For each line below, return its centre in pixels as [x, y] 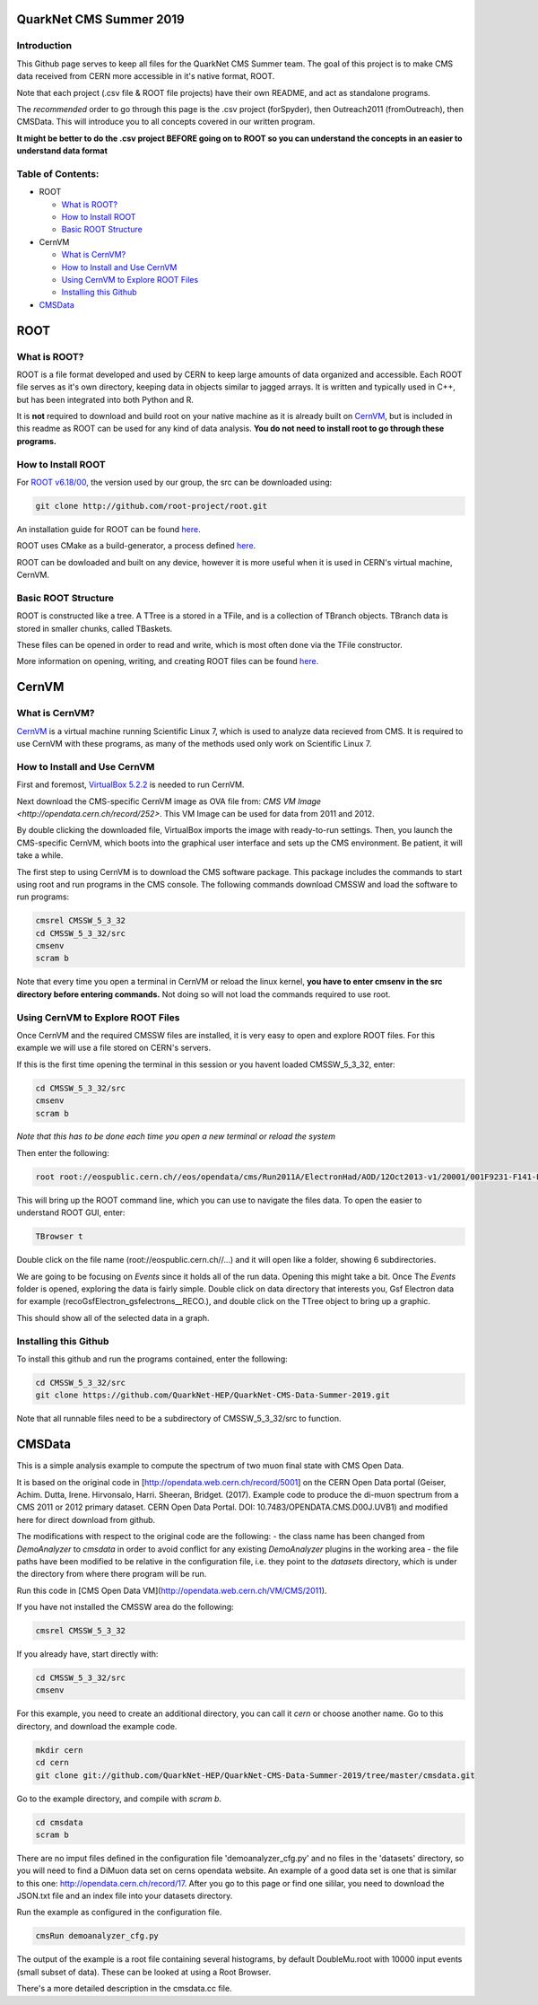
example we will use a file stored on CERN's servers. [113, 1048]
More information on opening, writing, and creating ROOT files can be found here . [168, 661]
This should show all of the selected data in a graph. [113, 1318]
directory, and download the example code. [97, 1726]
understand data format [62, 151]
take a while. [40, 855]
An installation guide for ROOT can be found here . [108, 529]
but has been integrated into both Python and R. [105, 399]
